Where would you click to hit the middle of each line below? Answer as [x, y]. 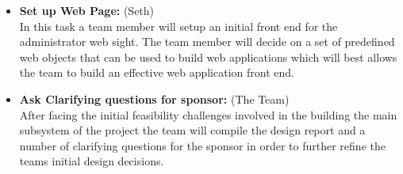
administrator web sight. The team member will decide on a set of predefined [207, 42]
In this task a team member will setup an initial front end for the [178, 26]
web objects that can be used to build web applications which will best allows [208, 57]
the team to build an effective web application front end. [157, 72]
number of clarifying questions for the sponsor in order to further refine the [202, 145]
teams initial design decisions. [92, 161]
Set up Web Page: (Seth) [87, 10]
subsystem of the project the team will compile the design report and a [192, 130]
